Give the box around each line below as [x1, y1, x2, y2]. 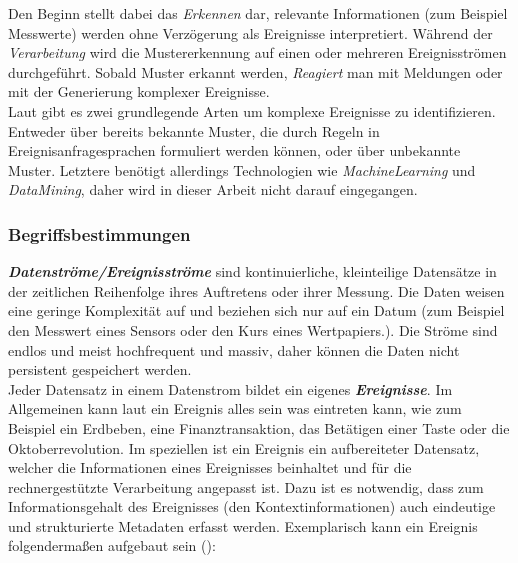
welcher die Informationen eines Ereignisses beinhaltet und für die [8, 457, 412, 478]
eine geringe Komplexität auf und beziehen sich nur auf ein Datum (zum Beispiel [8, 300, 505, 321]
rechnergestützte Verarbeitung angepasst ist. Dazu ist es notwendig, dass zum [8, 476, 484, 497]
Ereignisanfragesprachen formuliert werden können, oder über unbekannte [8, 140, 461, 161]
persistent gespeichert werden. [8, 359, 192, 380]
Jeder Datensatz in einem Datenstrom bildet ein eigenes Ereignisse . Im [8, 378, 453, 399]
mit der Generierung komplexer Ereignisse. [8, 81, 270, 102]
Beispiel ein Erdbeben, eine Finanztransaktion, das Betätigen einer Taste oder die [8, 417, 510, 438]
